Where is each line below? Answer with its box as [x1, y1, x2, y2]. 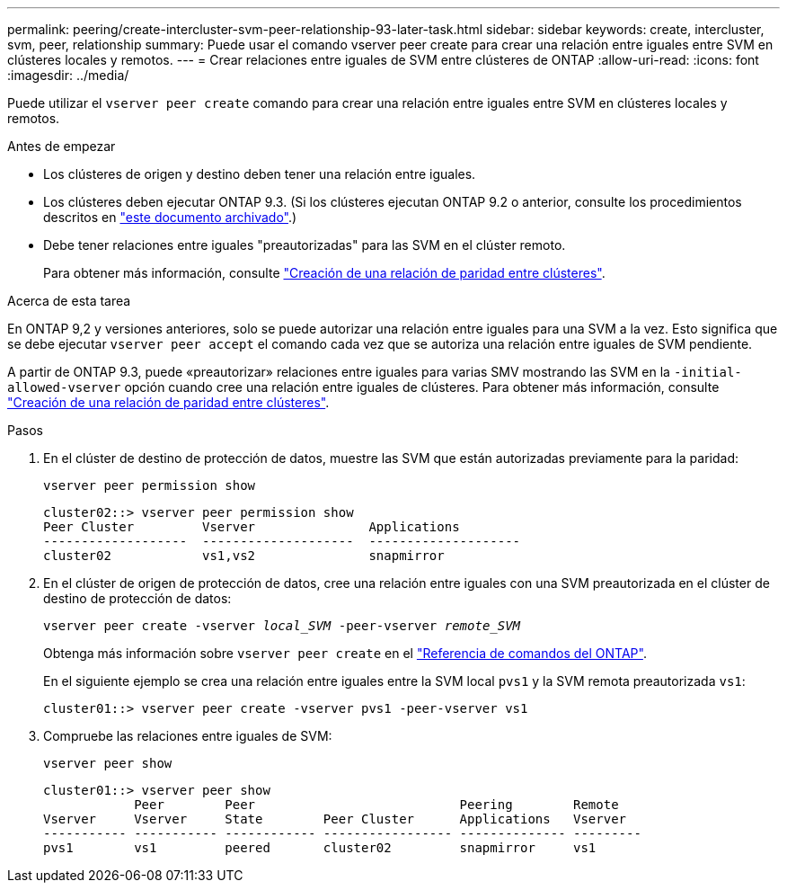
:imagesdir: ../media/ [7, 67, 129, 83]
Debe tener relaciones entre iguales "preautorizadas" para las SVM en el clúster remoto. [43, 237, 566, 253]
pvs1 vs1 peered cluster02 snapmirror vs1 [43, 841, 597, 855]
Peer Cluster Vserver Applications [43, 520, 460, 534]
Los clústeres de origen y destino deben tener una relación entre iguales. [43, 166, 476, 182]
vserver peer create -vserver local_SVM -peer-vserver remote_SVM [43, 619, 521, 633]
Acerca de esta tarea [7, 293, 131, 308]
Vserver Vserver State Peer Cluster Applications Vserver [43, 812, 627, 826]
